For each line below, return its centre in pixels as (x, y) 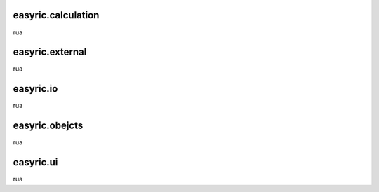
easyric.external (50, 52)
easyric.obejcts (48, 126)
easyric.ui (35, 162)
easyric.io (35, 89)
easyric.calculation (56, 15)
